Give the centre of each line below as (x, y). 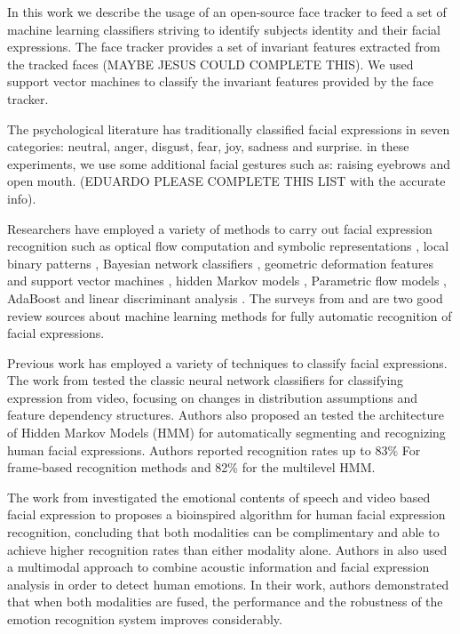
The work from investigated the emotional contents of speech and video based (219, 497)
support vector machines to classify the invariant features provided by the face (221, 81)
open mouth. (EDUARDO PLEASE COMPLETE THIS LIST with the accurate (226, 181)
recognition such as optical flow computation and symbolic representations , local (228, 246)
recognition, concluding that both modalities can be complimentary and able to (223, 532)
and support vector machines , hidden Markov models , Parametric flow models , (227, 281)
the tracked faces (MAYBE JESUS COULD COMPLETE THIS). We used (210, 64)
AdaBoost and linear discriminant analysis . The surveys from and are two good (225, 297)
